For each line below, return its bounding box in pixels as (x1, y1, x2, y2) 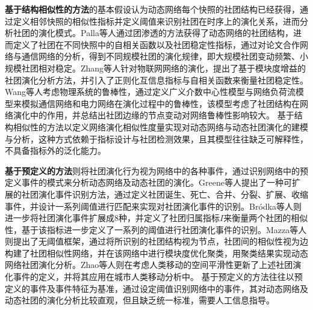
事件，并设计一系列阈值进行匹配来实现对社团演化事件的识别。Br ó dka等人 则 (5, 199, 302, 212)
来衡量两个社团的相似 (223, 211, 308, 224)
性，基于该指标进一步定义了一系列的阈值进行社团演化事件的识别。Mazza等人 (5, 223, 307, 236)
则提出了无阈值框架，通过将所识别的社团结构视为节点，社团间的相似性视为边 (5, 235, 308, 248)
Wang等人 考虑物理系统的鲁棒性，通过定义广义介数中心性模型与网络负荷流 (5, 85, 296, 98)
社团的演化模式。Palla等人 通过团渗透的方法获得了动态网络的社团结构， (13, 26, 293, 39)
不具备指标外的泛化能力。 (5, 144, 106, 157)
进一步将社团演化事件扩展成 (5, 211, 114, 224)
